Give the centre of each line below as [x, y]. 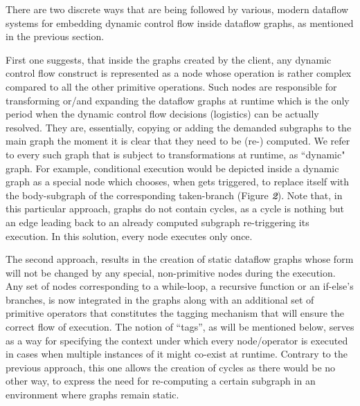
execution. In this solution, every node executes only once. [129, 236]
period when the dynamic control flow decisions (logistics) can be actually [162, 114]
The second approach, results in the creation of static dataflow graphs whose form [180, 259]
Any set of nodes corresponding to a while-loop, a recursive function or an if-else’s [180, 286]
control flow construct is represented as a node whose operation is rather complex [179, 73]
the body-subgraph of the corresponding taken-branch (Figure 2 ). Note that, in [174, 195]
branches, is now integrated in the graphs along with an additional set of [160, 299]
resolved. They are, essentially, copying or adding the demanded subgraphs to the [179, 127]
